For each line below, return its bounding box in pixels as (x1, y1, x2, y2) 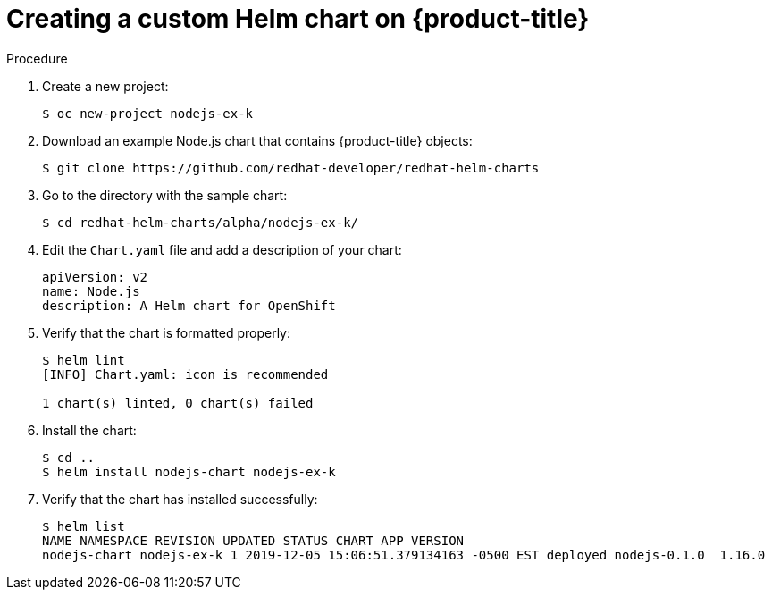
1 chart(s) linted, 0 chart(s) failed (42, 395, 314, 410)
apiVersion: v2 (42, 269, 148, 284)
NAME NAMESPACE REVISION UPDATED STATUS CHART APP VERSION (42, 533, 465, 548)
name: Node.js (42, 283, 140, 298)
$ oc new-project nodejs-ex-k (42, 105, 254, 121)
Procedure (6, 50, 68, 66)
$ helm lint (42, 352, 125, 367)
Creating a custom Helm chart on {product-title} (6, 4, 590, 34)
